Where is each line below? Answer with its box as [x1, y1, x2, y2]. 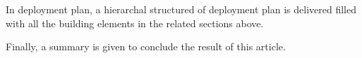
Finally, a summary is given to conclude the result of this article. [6, 39, 286, 54]
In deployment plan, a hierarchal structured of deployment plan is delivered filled [6, 2, 356, 16]
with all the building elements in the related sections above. [6, 15, 264, 30]
